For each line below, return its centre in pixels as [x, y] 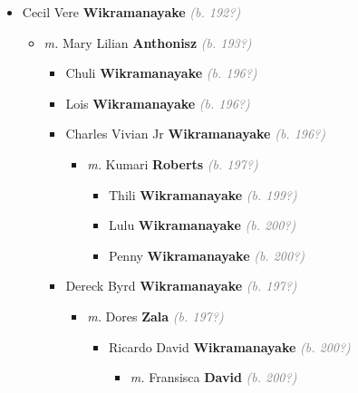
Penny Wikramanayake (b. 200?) [207, 255]
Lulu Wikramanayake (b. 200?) [202, 225]
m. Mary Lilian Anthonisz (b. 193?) [148, 42]
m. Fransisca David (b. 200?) [213, 377]
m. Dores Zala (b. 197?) [155, 316]
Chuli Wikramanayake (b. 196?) [161, 73]
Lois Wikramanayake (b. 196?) [158, 103]
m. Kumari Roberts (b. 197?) [173, 163]
